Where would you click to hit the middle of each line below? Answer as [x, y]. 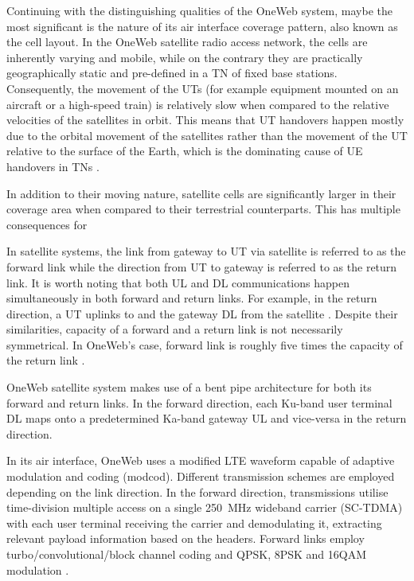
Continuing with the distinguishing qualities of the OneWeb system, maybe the [199, 10]
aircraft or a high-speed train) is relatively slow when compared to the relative [198, 104]
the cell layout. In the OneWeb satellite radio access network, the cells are [187, 42]
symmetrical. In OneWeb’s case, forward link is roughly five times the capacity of [205, 344]
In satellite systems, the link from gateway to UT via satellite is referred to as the [206, 251]
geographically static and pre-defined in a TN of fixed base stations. [172, 73]
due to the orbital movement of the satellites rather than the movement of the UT [207, 135]
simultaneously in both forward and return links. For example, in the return [192, 298]
